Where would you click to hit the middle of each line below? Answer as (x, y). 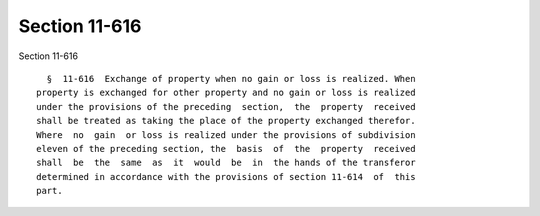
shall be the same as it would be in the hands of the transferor (226, 163)
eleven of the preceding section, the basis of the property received (226, 148)
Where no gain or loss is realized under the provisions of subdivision (226, 134)
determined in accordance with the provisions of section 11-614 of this (226, 176)
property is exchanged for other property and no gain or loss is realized (226, 93)
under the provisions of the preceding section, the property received (226, 106)
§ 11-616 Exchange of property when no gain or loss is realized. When (231, 78)
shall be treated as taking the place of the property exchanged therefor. (226, 121)
